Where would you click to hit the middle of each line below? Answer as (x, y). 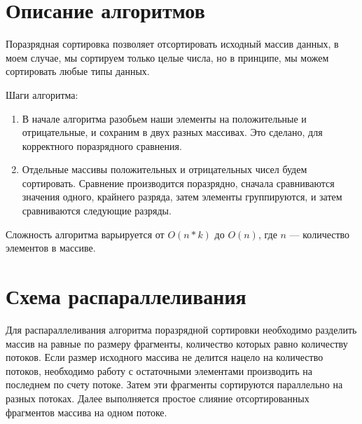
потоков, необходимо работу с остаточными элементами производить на (159, 370)
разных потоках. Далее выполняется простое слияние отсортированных (158, 398)
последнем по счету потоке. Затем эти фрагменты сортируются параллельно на (174, 384)
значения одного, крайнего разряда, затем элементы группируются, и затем (182, 197)
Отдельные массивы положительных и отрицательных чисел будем (165, 169)
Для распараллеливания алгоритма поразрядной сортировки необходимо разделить (181, 329)
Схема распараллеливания (126, 296)
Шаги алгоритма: (42, 94)
